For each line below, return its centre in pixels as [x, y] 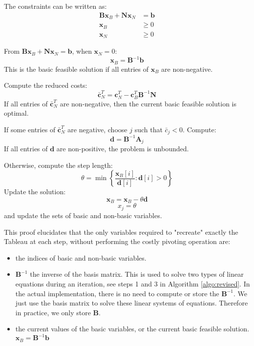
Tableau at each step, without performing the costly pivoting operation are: [117, 241]
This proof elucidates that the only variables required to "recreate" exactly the [121, 232]
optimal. [16, 113]
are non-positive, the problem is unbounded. [123, 149]
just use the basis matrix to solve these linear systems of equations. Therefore [132, 303]
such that [148, 129]
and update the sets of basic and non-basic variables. [83, 215]
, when [82, 51]
